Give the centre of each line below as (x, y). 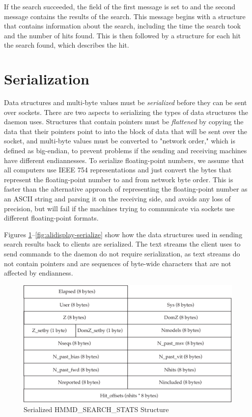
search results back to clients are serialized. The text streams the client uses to (122, 244)
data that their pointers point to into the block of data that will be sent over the (126, 131)
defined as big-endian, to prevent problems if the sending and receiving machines (126, 151)
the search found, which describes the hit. (67, 45)
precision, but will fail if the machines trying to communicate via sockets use (119, 208)
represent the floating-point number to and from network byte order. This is (119, 179)
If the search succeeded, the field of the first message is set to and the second (120, 6)
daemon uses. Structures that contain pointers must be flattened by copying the (124, 122)
